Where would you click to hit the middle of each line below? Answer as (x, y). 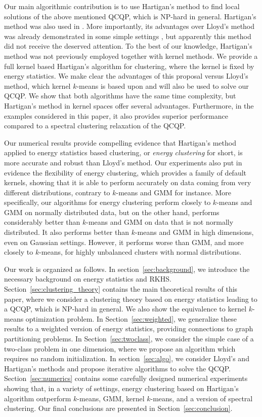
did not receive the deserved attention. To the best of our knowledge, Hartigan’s (128, 46)
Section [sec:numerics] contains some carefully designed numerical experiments (126, 378)
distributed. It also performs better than (67, 232)
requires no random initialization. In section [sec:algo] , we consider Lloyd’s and (127, 358)
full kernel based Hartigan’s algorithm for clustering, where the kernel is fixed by (129, 66)
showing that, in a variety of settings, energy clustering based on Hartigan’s (121, 388)
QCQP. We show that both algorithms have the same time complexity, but (120, 96)
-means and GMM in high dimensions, (194, 232)
